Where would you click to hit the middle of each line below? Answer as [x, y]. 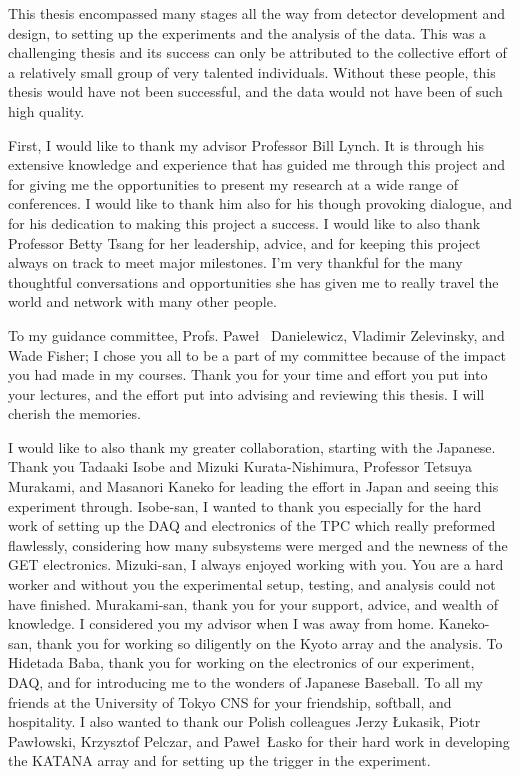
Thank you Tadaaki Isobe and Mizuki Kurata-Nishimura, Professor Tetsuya [240, 466]
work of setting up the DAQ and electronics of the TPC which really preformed [252, 525]
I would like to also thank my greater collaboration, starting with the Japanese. [252, 446]
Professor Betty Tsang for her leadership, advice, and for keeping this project [244, 242]
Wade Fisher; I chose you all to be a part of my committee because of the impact [257, 354]
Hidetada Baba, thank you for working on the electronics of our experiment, [241, 662]
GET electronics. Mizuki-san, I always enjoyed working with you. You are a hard [256, 564]
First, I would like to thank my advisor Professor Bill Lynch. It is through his [246, 144]
